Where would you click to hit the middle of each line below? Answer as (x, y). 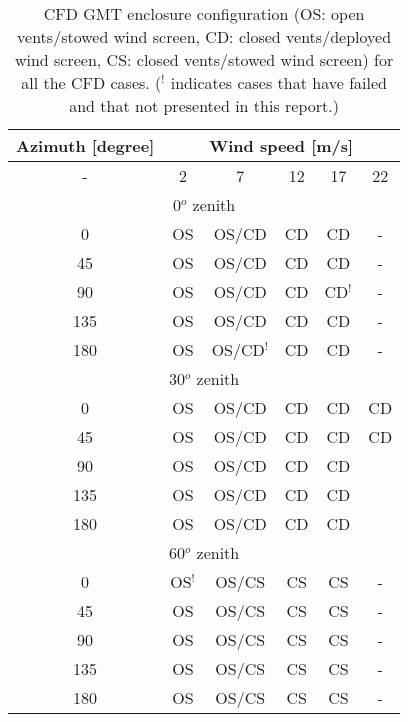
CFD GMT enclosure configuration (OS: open (204, 13)
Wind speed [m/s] (281, 145)
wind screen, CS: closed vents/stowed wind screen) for (204, 59)
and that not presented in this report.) (204, 105)
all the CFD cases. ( (91, 82)
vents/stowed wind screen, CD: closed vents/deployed (204, 36)
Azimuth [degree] (85, 145)
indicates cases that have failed (278, 82)
